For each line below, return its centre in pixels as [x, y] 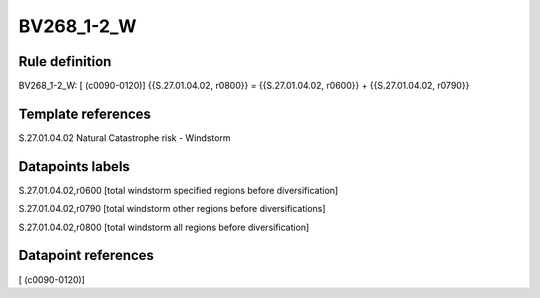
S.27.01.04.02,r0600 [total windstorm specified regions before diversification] [178, 190]
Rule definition [65, 61]
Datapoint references [86, 255]
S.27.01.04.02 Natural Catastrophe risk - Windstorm [124, 137]
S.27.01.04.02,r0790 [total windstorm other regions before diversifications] [172, 209]
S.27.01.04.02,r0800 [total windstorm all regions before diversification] [164, 227]
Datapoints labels [74, 166]
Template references [85, 113]
